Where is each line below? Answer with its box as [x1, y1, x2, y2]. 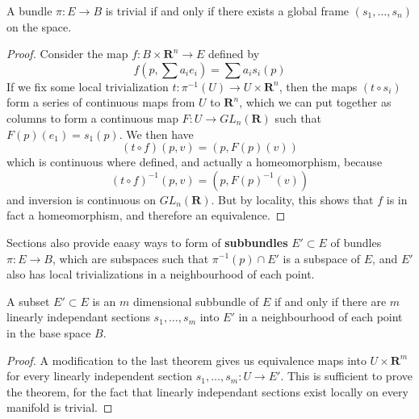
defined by [208, 45, 260, 62]
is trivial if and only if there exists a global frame [105, 2, 350, 19]
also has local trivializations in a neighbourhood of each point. [6, 266, 315, 283]
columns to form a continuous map [6, 109, 178, 126]
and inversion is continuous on [6, 191, 157, 207]
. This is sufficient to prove [280, 367, 413, 384]
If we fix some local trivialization [6, 78, 169, 94]
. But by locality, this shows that [211, 191, 374, 207]
